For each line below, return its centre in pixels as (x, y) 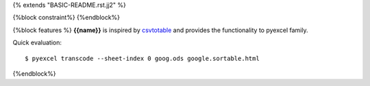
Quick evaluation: (37, 43)
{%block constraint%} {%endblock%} (66, 18)
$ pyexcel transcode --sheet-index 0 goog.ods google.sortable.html (142, 58)
